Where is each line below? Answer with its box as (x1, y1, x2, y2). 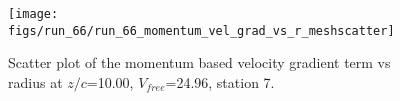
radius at (8, 71, 63, 92)
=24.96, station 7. (165, 71, 275, 92)
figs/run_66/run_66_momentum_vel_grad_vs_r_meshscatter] (8, 23, 395, 38)
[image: (8, 7, 59, 21)
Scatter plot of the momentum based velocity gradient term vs (8, 52, 391, 73)
